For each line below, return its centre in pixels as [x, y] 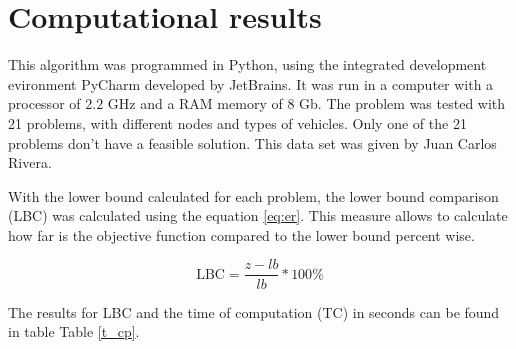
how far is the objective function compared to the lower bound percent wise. [241, 234]
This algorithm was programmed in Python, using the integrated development [247, 64]
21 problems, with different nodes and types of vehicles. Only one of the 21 [237, 122]
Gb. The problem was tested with [402, 103]
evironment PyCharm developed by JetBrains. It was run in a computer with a [251, 83]
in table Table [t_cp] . [74, 331]
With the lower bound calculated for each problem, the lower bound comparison [253, 195]
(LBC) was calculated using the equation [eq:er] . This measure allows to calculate [258, 215]
